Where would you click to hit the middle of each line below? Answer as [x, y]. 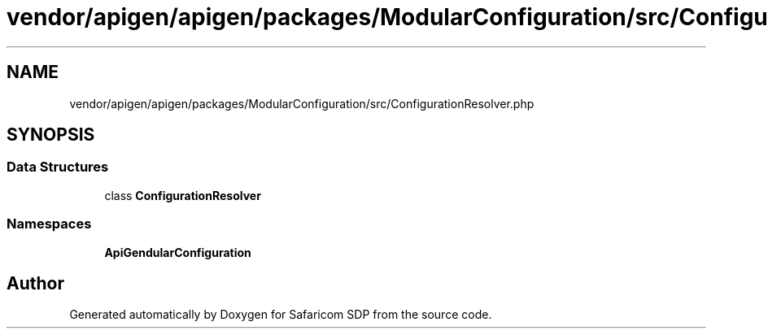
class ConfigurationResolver [183, 195]
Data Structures [58, 167]
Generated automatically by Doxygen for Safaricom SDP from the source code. [281, 315]
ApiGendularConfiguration [178, 252]
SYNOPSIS [51, 135]
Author [35, 283]
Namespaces [49, 224]
